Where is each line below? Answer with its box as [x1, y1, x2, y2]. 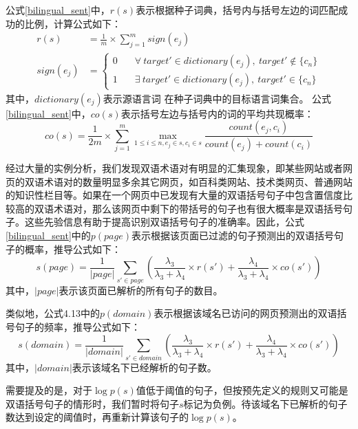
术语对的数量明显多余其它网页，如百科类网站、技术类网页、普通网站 [43, 174, 352, 188]
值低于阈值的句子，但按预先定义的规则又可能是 [136, 383, 348, 397]
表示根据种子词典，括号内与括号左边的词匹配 [136, 3, 339, 16]
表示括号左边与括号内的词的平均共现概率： [120, 106, 314, 120]
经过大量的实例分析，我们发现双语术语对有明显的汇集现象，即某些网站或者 [6, 161, 343, 175]
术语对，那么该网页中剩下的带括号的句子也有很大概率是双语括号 [53, 201, 343, 215]
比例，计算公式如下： [24, 16, 121, 30]
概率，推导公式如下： [24, 241, 121, 256]
